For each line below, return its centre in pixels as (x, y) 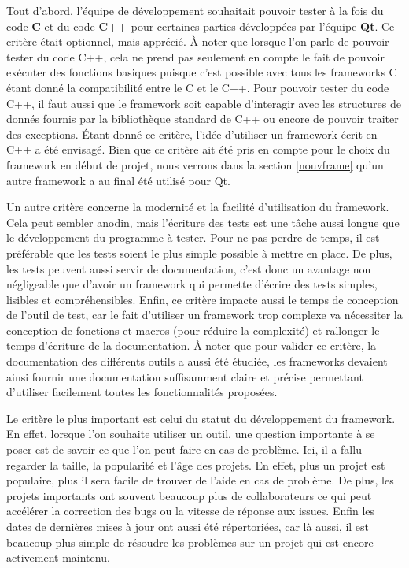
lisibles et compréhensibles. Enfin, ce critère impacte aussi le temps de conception (203, 299)
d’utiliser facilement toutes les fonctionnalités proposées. (142, 392)
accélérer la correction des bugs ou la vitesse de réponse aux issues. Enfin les (191, 511)
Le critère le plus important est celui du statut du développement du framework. (201, 418)
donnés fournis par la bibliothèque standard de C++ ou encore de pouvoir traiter (203, 119)
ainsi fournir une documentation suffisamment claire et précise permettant (185, 376)
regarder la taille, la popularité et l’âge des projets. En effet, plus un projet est (196, 464)
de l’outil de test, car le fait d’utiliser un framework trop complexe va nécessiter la (204, 315)
